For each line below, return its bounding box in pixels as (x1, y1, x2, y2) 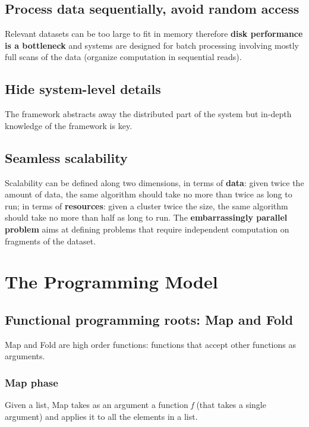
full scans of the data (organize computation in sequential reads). (5, 51, 242, 63)
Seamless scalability (5, 148, 128, 167)
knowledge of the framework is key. (5, 119, 133, 131)
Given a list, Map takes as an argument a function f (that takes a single (5, 398, 266, 411)
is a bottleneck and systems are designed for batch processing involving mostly (5, 39, 299, 51)
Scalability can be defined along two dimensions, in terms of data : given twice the (5, 176, 304, 189)
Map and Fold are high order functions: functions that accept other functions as (5, 338, 296, 350)
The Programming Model (5, 269, 218, 294)
